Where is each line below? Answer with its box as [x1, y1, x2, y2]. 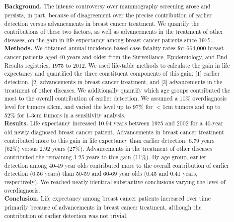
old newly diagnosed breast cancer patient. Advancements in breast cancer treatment [4, 128, 224, 136]
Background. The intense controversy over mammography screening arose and [4, 2, 211, 11]
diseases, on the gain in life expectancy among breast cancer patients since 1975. [4, 35, 213, 44]
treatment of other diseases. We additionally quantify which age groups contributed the [4, 86, 231, 94]
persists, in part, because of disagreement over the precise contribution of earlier [4, 10, 212, 19]
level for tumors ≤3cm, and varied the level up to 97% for [4, 103, 153, 111]
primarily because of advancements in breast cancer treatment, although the [4, 203, 202, 211]
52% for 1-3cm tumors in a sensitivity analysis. [4, 111, 126, 119]
